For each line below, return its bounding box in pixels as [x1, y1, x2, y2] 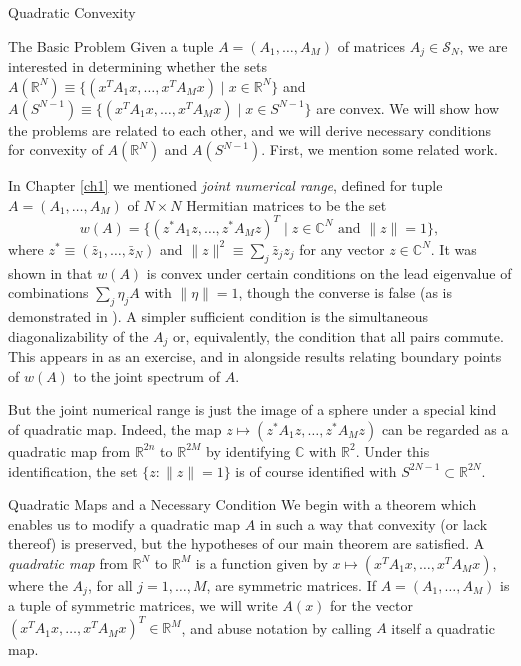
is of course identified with [235, 460, 397, 481]
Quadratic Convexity [8, 2, 136, 22]
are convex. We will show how [316, 97, 500, 118]
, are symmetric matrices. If [206, 574, 376, 595]
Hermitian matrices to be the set [186, 194, 387, 215]
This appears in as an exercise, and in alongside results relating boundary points [8, 346, 502, 367]
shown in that [8, 262, 93, 283]
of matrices [337, 35, 406, 56]
